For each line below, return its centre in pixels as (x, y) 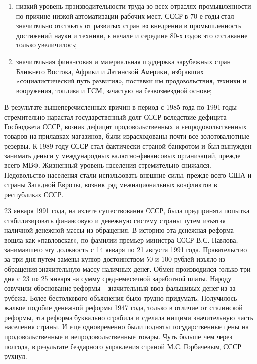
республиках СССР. (34, 194)
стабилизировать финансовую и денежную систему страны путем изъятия (115, 220)
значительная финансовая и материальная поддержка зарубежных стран (123, 61)
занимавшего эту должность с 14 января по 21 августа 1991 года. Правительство (126, 249)
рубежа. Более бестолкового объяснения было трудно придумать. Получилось (121, 298)
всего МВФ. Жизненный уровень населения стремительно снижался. (108, 165)
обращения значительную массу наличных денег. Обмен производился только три (128, 268)
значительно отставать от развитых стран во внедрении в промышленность (129, 25)
